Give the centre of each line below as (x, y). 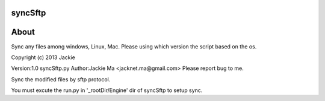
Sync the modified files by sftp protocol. (61, 79)
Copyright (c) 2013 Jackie (43, 57)
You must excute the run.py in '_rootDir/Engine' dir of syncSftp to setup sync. (107, 90)
